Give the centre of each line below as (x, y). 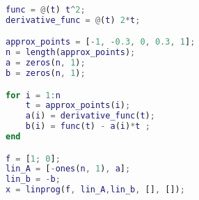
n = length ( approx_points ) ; (71, 53)
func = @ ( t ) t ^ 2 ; (46, 10)
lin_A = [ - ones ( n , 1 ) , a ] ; (68, 169)
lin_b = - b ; (33, 179)
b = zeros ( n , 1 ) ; (46, 74)
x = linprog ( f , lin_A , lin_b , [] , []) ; (95, 190)
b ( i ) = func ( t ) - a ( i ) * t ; (88, 126)
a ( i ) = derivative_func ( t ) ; (90, 116)
